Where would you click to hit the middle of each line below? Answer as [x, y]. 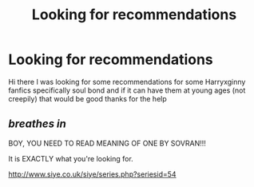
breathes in [37, 124]
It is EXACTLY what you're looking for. [71, 158]
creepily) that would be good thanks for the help [88, 98]
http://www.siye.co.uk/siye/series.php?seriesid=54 [93, 174]
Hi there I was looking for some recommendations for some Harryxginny [127, 82]
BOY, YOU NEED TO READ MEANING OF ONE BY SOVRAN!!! [107, 143]
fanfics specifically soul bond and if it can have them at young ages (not [127, 90]
